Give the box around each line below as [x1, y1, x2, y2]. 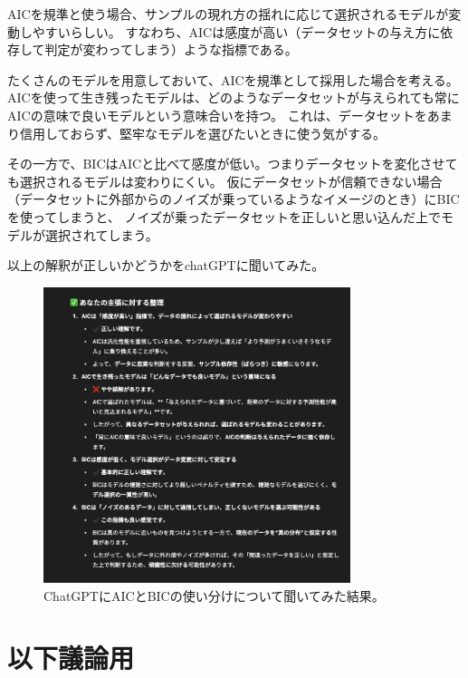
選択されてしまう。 [44, 225, 158, 244]
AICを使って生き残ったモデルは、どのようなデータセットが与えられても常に [7, 88, 460, 107]
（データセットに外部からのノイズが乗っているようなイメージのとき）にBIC [7, 189, 460, 208]
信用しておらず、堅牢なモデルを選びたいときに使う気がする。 [19, 123, 386, 142]
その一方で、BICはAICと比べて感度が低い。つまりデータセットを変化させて [7, 154, 458, 173]
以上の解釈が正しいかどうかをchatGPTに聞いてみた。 [7, 256, 325, 275]
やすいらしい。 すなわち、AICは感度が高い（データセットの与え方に [32, 22, 441, 41]
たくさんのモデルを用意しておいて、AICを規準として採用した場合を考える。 [7, 70, 459, 89]
